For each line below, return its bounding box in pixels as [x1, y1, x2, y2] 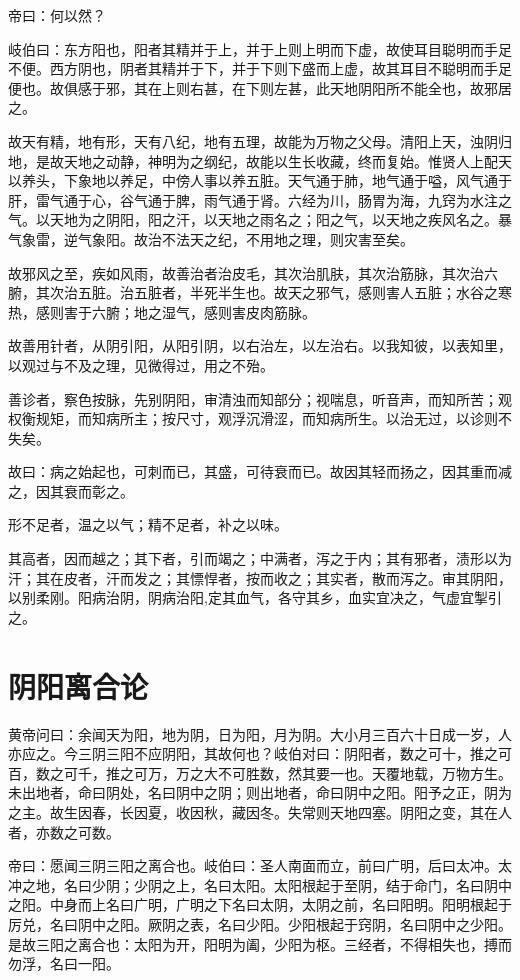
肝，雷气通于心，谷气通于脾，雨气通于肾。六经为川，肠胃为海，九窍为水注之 [8, 189, 512, 210]
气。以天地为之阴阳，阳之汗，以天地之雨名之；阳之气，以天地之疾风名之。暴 [8, 209, 512, 230]
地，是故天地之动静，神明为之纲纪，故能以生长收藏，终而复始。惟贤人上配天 [8, 150, 512, 171]
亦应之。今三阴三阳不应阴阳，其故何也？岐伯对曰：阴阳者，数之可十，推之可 [8, 743, 512, 764]
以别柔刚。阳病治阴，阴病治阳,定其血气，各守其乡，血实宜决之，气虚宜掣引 [8, 587, 502, 608]
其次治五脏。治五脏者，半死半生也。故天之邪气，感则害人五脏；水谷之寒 [35, 282, 512, 303]
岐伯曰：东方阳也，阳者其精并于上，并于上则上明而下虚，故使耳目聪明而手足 [8, 38, 512, 59]
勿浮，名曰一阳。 [8, 953, 120, 974]
